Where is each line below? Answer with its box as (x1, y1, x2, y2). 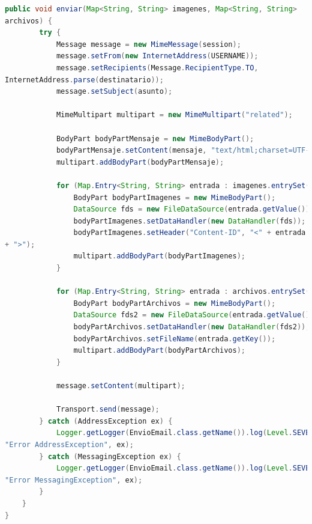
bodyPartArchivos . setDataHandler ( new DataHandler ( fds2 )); (73, 323, 310, 332)
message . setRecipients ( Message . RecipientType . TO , (56, 63, 259, 72)
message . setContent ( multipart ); (56, 382, 185, 390)
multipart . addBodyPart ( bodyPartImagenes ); (73, 252, 245, 261)
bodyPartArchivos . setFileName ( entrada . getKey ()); (73, 334, 276, 343)
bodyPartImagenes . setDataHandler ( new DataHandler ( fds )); (73, 216, 306, 225)
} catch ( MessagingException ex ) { (39, 452, 181, 461)
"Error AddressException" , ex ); (5, 440, 134, 449)
